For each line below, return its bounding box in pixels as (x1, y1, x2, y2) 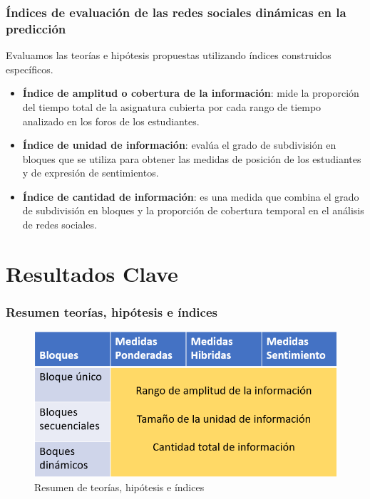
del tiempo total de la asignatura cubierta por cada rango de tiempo (22, 99, 322, 114)
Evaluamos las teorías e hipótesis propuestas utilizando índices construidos (6, 48, 332, 63)
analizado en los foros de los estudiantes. (22, 113, 200, 128)
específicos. (6, 61, 53, 76)
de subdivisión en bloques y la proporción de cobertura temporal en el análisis (22, 203, 364, 218)
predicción (6, 19, 66, 37)
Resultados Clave (6, 258, 178, 288)
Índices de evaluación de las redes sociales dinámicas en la (6, 3, 346, 21)
